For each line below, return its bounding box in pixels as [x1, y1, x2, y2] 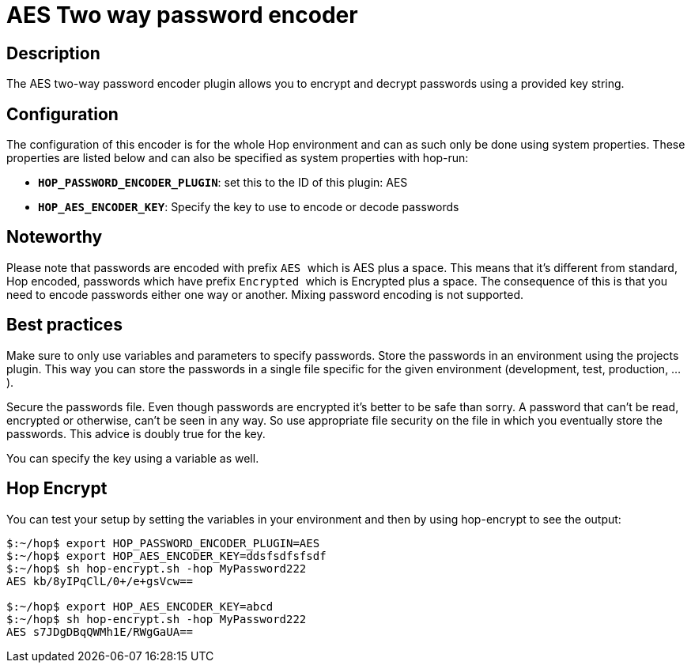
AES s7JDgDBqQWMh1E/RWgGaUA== [6, 625, 194, 638]
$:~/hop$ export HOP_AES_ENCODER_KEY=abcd [6, 599, 274, 613]
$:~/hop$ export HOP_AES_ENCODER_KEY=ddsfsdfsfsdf [6, 549, 327, 562]
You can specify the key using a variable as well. [6, 451, 259, 465]
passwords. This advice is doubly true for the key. [6, 426, 266, 440]
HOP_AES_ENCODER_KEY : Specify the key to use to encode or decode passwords [38, 200, 459, 214]
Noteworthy [6, 227, 103, 248]
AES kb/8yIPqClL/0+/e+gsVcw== [6, 574, 194, 588]
